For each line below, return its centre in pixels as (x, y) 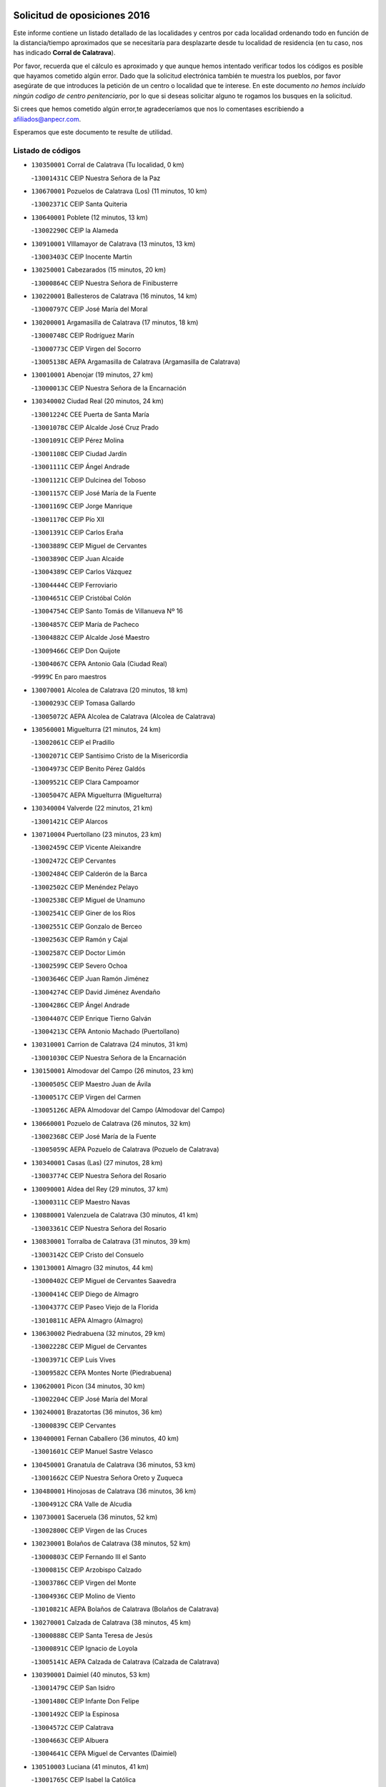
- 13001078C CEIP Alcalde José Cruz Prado (95, 427)
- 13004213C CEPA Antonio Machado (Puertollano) (105, 1031)
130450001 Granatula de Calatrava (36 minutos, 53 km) (113, 1465)
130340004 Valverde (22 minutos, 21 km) (92, 808)
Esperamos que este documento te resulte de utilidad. (93, 132)
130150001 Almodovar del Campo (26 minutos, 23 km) (113, 1071)
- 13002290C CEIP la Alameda (75, 231)
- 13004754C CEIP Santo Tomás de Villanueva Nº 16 (107, 611)
